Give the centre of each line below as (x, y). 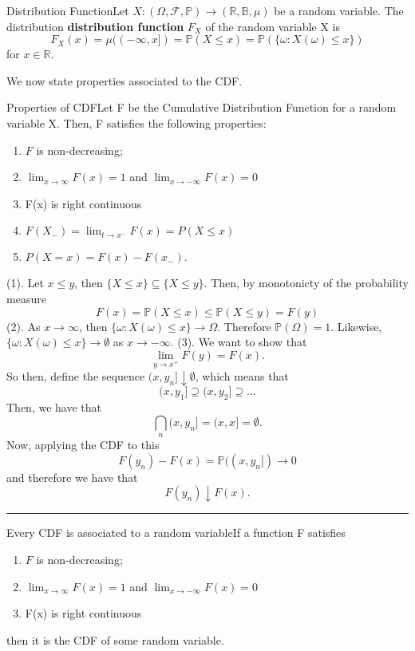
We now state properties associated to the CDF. (125, 80)
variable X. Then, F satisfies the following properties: (136, 122)
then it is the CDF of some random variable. (115, 639)
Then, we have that (54, 407)
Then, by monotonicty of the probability (310, 283)
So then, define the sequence (76, 376)
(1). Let (25, 283)
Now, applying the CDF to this (83, 445)
